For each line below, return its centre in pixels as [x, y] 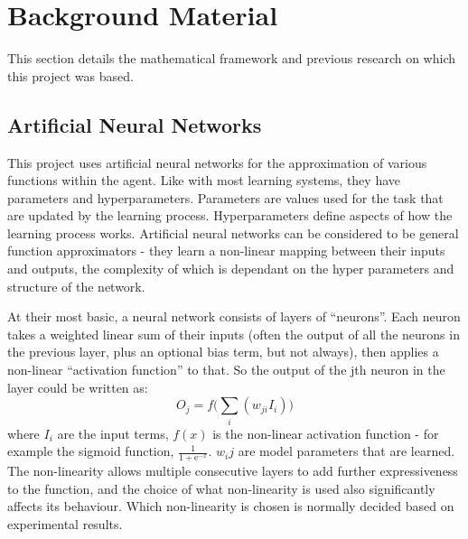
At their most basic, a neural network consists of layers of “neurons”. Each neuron [234, 316]
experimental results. [65, 523]
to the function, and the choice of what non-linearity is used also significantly [221, 488]
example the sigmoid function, [91, 451]
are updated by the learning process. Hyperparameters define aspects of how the [230, 215]
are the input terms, [113, 433]
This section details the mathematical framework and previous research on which [231, 58]
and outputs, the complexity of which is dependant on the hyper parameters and [231, 269]
